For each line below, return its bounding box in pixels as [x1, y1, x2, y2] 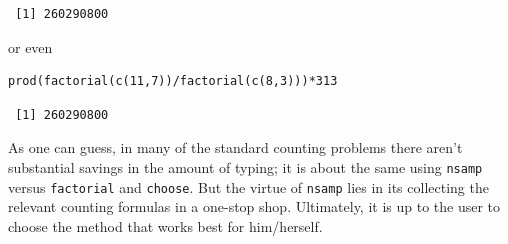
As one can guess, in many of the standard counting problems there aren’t [8, 137, 463, 158]
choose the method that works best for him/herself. [8, 215, 323, 236]
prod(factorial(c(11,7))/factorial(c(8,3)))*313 [8, 74, 338, 89]
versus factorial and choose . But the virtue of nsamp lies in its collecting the [8, 176, 489, 197]
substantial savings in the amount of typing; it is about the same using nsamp [8, 156, 483, 177]
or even [8, 36, 53, 57]
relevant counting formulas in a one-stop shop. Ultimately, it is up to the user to [8, 196, 501, 217]
